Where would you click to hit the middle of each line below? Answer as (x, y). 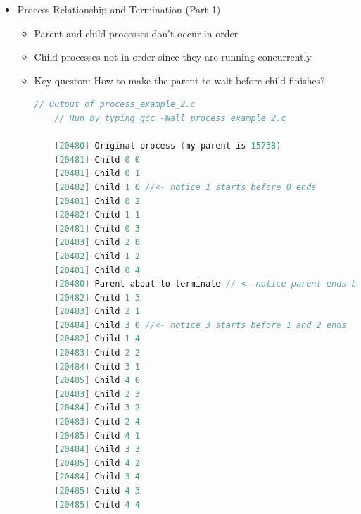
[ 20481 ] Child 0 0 (97, 159)
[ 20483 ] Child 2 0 (97, 243)
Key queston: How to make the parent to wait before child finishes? (179, 80)
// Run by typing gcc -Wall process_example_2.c (170, 118)
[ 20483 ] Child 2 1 (97, 312)
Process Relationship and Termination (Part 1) (119, 9)
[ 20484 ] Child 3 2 (97, 408)
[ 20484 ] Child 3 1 (97, 366)
